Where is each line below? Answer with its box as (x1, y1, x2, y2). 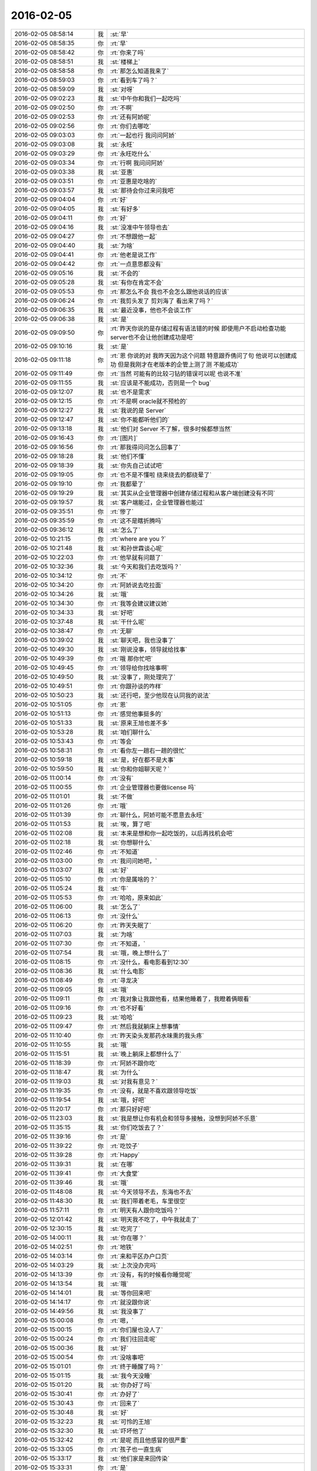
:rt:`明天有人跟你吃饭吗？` (110, 1206, 181, 1214)
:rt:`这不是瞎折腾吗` (110, 517, 163, 525)
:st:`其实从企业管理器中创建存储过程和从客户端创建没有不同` (110, 489, 275, 497)
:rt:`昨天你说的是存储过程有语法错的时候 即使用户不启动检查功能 (110, 324, 286, 332)
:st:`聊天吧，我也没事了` (110, 636, 176, 644)
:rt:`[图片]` (110, 434, 138, 442)
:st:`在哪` (110, 1160, 134, 1168)
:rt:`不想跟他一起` (110, 232, 157, 241)
